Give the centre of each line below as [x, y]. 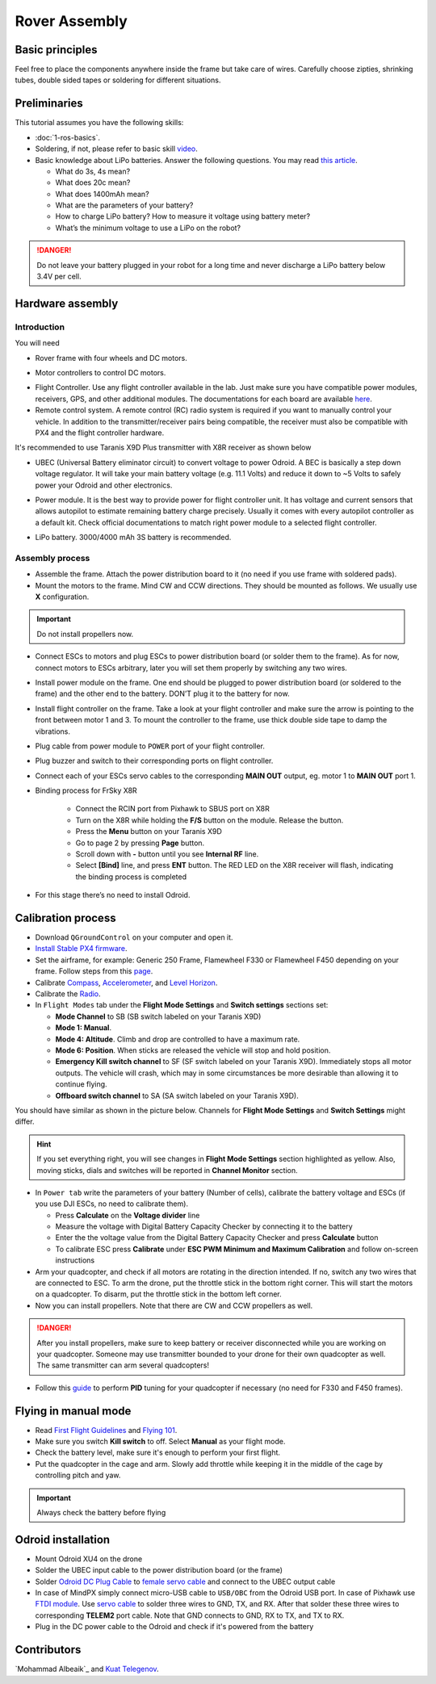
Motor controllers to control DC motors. [101, 372]
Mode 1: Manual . [84, 1028]
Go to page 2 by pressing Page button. [140, 843]
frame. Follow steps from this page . [94, 971]
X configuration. [62, 597]
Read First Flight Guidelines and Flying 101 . [106, 1430]
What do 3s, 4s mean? [93, 171]
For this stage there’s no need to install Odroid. [113, 895]
